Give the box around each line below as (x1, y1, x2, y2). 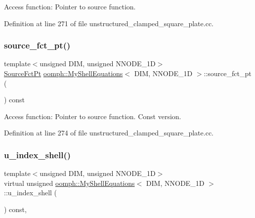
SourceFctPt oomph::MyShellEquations (4, 68, 123, 78)
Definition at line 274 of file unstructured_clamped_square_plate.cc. (4, 128, 214, 138)
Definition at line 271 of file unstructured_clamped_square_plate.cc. (4, 18, 214, 28)
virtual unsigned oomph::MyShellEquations (4, 177, 135, 188)
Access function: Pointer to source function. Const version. (4, 111, 181, 121)
